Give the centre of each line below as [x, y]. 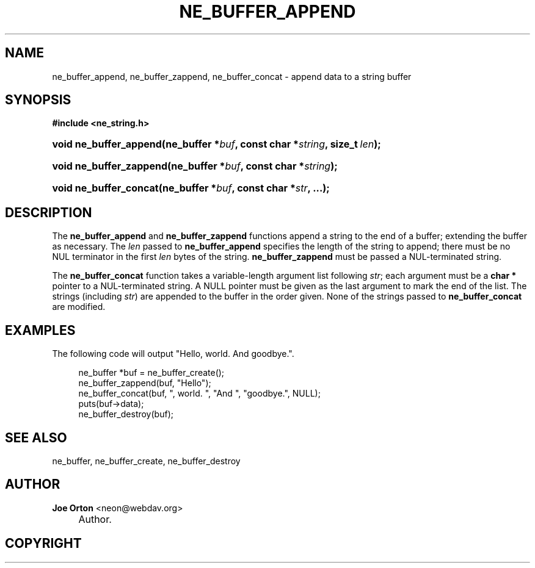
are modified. [79, 307]
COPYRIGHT [43, 544]
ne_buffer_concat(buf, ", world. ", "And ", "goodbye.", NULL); [199, 394]
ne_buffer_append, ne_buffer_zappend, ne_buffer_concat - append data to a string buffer [232, 76]
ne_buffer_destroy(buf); [126, 414]
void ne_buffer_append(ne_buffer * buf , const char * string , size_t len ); [217, 144]
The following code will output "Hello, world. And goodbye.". [173, 354]
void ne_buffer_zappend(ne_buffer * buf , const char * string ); [195, 166]
